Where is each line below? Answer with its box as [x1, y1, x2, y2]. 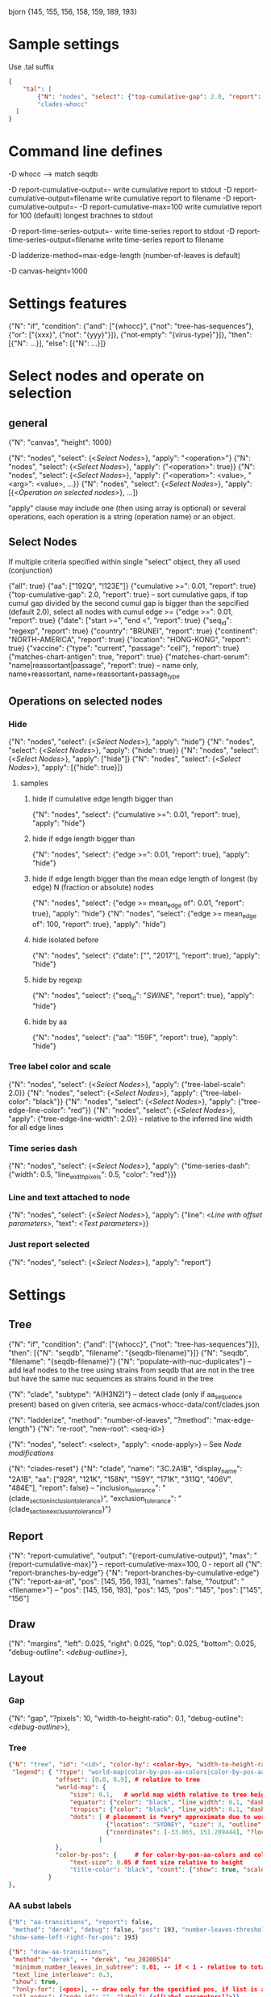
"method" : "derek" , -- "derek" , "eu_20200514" [11, 1955, 172, 1964]
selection [8, 384, 73, 403]
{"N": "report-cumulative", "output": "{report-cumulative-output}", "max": [8, 1551, 252, 1560]
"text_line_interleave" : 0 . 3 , [11, 1970, 114, 1978]
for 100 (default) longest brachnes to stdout [8, 210, 153, 221]
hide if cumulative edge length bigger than [31, 794, 173, 804]
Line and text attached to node [8, 1191, 131, 1203]
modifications [8, 1448, 54, 1458]
